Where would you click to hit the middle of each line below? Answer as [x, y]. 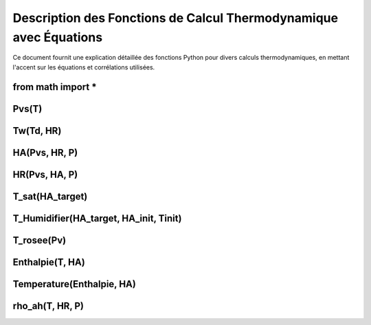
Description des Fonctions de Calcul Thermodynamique [176, 18]
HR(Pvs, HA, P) [45, 174]
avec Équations [58, 37]
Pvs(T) [27, 109]
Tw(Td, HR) [37, 131]
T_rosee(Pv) [40, 240]
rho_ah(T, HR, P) [48, 306]
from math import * [55, 87]
